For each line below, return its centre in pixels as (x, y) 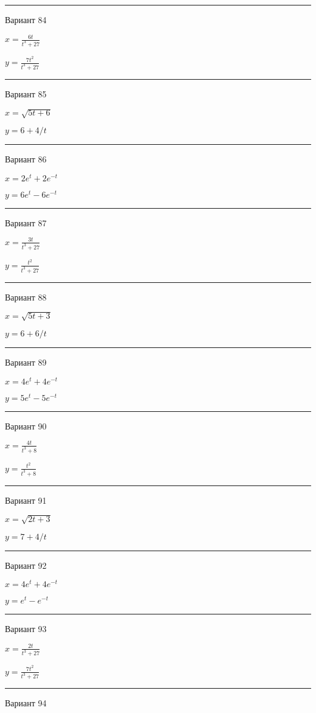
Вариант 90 (26, 426)
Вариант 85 (26, 93)
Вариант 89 (26, 362)
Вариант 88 (26, 297)
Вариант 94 (26, 703)
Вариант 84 (26, 19)
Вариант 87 (26, 222)
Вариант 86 (26, 159)
